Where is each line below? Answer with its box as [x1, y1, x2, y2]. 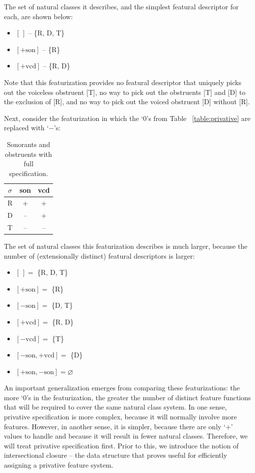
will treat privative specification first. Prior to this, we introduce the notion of [4, 440, 239, 450]
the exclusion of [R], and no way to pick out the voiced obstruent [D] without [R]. [4, 96, 250, 107]
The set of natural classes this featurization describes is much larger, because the [4, 240, 248, 251]
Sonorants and [7, 139, 50, 149]
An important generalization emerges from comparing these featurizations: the [4, 383, 240, 393]
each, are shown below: [4, 11, 73, 21]
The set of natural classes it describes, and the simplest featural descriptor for [4, 1, 239, 11]
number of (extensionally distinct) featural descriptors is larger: [4, 250, 195, 261]
